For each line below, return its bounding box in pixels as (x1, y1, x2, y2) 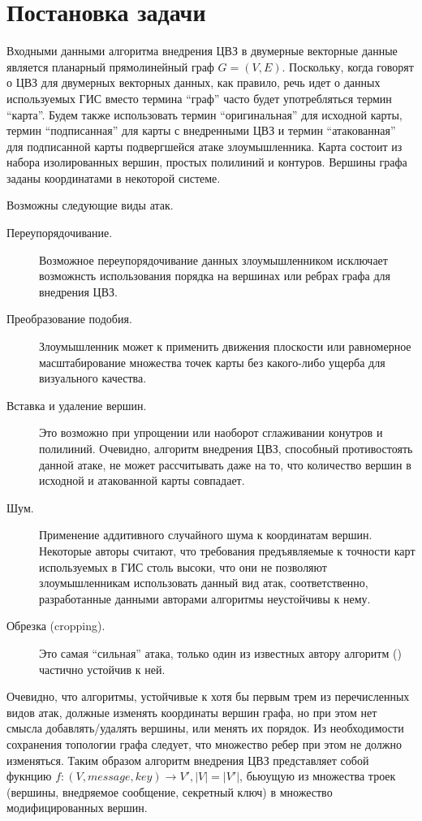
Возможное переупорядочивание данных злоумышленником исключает (39, 251, 388, 268)
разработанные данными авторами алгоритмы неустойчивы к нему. (39, 590, 371, 607)
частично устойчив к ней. (39, 660, 166, 677)
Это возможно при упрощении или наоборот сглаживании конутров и (39, 424, 383, 441)
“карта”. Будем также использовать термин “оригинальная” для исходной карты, (6, 106, 403, 123)
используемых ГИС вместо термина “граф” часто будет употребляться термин (6, 89, 392, 106)
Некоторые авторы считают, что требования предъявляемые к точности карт (39, 542, 416, 559)
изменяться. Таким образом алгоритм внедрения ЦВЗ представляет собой (6, 751, 369, 768)
